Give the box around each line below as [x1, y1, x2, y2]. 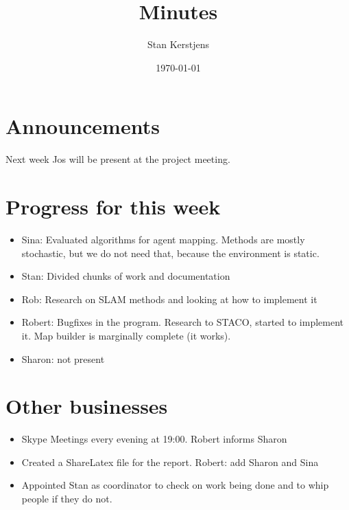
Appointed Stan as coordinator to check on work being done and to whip [21, 478, 329, 492]
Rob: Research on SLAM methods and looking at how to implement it [21, 291, 317, 306]
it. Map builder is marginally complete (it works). [21, 328, 231, 342]
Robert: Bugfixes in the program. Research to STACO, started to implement [21, 315, 344, 329]
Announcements [5, 112, 160, 140]
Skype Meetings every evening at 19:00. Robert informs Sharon [21, 432, 287, 446]
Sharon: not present [21, 351, 105, 366]
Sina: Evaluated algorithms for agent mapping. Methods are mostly [21, 232, 305, 246]
